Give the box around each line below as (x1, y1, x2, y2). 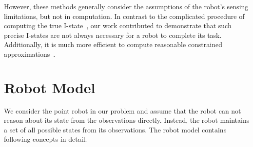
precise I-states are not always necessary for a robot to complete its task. (4, 30, 222, 40)
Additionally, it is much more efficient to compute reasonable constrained (4, 39, 222, 49)
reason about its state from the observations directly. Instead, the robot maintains (4, 115, 250, 125)
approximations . (4, 49, 56, 59)
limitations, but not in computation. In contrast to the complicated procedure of (4, 11, 245, 21)
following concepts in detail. (4, 134, 87, 144)
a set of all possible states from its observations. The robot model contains (4, 124, 227, 134)
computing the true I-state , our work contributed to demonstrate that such (4, 20, 232, 31)
